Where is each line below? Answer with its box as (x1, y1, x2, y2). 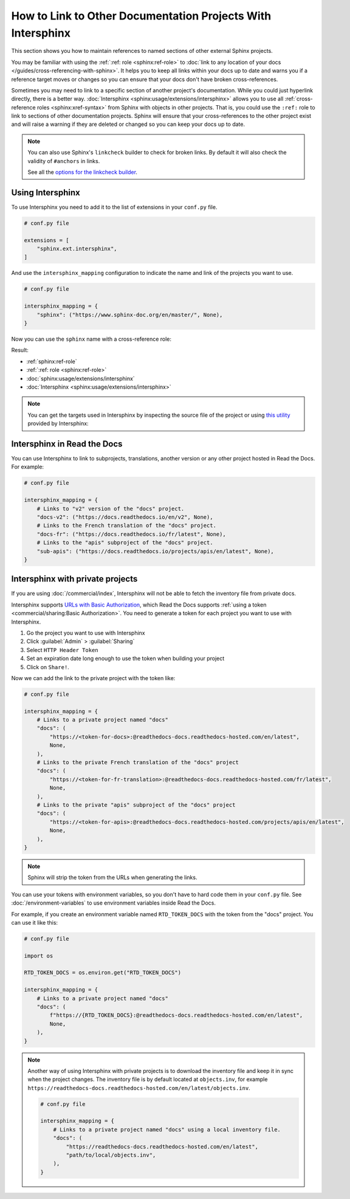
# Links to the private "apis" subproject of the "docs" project (36, 802, 236, 808)
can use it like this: (11, 919, 58, 926)
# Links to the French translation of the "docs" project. (36, 522, 217, 529)
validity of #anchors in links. (27, 157, 100, 164)
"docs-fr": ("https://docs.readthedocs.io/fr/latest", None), (36, 530, 226, 538)
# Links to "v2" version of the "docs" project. (36, 505, 185, 512)
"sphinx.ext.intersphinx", (36, 245, 118, 252)
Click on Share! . (26, 663, 69, 670)
